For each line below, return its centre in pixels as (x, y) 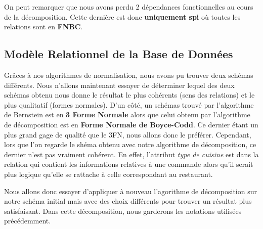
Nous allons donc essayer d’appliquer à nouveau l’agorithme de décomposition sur (130, 191)
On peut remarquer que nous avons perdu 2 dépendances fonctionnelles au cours (129, 7)
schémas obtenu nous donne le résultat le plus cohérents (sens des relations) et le (129, 95)
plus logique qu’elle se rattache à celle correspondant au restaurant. (108, 174)
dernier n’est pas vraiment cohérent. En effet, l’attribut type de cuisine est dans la (131, 154)
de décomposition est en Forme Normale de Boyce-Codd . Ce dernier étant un (131, 124)
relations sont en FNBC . (43, 27)
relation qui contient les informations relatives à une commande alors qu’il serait (129, 164)
